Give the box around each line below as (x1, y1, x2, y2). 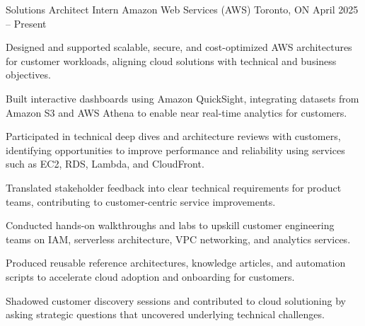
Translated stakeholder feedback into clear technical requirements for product (6, 180, 342, 194)
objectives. (6, 67, 51, 82)
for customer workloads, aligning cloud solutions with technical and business (6, 53, 337, 68)
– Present (6, 16, 47, 30)
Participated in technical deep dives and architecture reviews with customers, (6, 129, 341, 144)
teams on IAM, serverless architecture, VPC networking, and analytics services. (6, 231, 351, 246)
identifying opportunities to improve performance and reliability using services (6, 142, 345, 157)
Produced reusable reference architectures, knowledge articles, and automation (6, 255, 346, 270)
